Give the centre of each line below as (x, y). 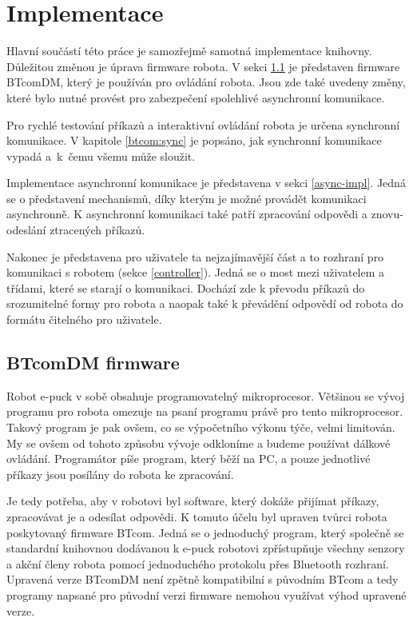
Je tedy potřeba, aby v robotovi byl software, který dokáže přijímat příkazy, (193, 501)
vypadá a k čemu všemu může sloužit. (101, 155)
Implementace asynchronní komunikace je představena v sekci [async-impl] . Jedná (206, 183)
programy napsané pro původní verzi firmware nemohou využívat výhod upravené (206, 594)
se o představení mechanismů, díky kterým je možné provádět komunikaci (187, 198)
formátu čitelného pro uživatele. (84, 319)
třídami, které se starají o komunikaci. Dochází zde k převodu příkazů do (186, 287)
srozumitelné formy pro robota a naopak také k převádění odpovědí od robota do (205, 303)
